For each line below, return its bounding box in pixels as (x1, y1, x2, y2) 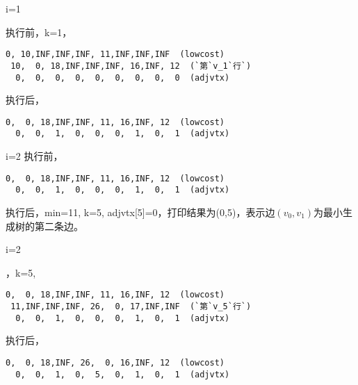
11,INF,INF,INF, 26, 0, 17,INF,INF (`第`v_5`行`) (10, 302, 252, 311)
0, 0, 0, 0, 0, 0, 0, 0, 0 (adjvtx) (15, 72, 230, 83)
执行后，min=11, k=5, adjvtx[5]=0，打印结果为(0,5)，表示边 (6, 204, 275, 219)
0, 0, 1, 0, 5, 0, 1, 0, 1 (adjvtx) (15, 369, 230, 379)
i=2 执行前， (6, 149, 63, 163)
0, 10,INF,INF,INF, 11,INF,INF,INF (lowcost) (6, 49, 225, 60)
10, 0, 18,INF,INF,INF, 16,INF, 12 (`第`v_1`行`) (10, 60, 252, 71)
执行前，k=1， (6, 24, 72, 39)
